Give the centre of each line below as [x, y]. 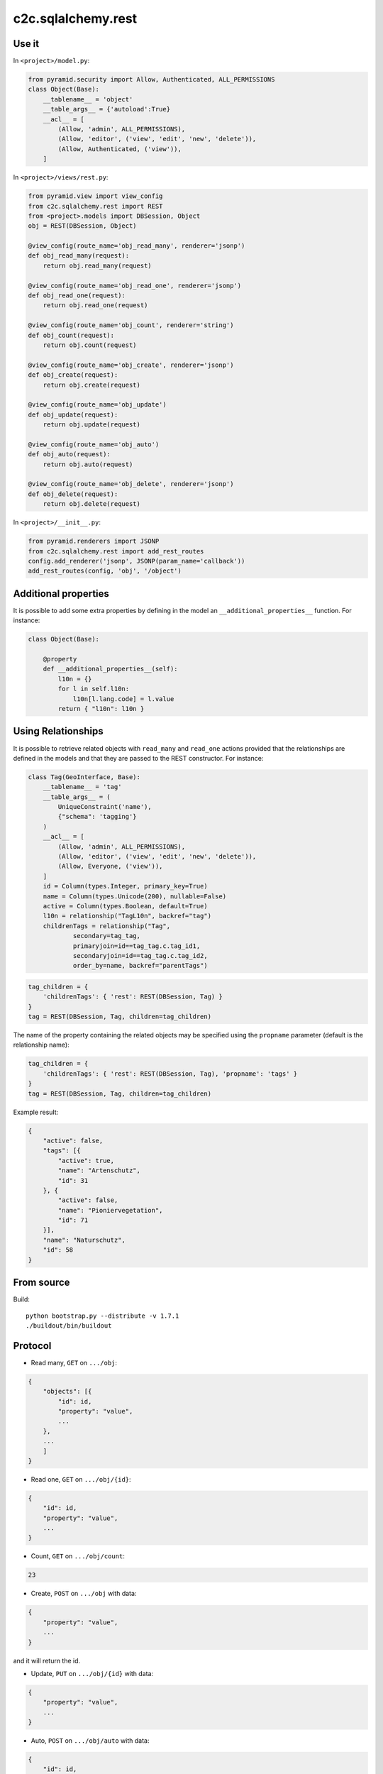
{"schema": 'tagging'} [98, 817]
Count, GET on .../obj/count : [78, 1556]
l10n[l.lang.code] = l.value [123, 699]
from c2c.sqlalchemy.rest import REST [95, 206]
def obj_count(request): [71, 335]
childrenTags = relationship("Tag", [106, 926]
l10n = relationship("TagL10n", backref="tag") [127, 916]
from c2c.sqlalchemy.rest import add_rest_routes [116, 551]
